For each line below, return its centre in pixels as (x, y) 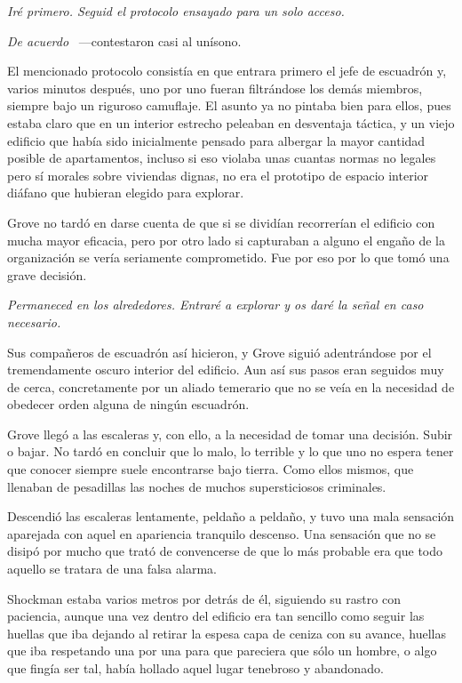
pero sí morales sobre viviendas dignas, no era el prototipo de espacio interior (218, 175)
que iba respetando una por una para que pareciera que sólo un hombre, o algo (222, 651)
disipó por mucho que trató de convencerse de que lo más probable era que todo (225, 551)
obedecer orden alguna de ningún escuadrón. (128, 404)
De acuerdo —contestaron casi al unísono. (124, 40)
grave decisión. (47, 274)
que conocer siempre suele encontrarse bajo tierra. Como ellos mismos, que (211, 469)
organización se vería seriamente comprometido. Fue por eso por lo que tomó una (228, 257)
